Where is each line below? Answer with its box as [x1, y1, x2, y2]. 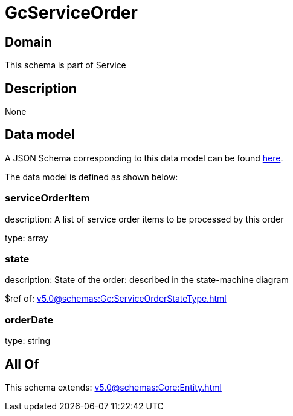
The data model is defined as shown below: [5, 171, 178, 182]
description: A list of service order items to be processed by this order [5, 213, 284, 224]
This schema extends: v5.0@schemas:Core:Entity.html [5, 382, 222, 392]
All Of [5, 356, 39, 372]
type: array [5, 232, 48, 243]
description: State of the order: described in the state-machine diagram [5, 275, 289, 285]
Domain [5, 34, 53, 50]
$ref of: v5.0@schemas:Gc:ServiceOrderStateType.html [5, 293, 227, 304]
